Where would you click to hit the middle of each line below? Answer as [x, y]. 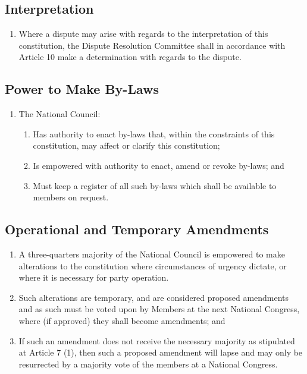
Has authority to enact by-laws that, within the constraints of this [154, 133]
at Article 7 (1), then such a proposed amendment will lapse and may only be [161, 352]
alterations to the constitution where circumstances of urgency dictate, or [153, 265]
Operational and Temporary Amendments [137, 229]
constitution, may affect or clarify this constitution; [126, 145]
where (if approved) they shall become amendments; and [122, 320]
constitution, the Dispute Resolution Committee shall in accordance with [152, 45]
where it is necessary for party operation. [94, 277]
